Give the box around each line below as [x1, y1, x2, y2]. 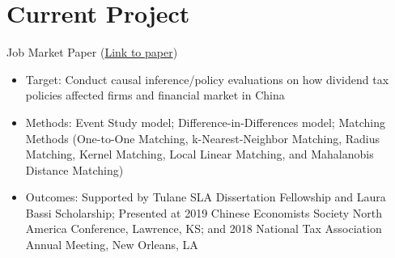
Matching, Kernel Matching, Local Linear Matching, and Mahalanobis [25, 146, 374, 163]
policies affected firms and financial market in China [25, 87, 285, 104]
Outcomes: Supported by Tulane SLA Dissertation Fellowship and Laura [25, 188, 386, 205]
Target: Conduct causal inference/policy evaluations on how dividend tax [25, 70, 389, 87]
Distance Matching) [25, 161, 124, 178]
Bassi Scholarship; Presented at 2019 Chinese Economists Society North [25, 204, 383, 221]
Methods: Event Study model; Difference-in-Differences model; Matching [25, 113, 385, 130]
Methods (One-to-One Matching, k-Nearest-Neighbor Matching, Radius [25, 129, 380, 146]
